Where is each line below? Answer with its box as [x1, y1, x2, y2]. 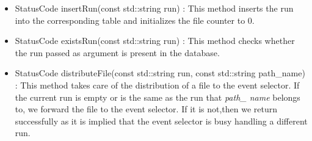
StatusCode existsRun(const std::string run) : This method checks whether [15, 34, 295, 47]
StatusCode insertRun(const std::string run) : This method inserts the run [15, 2, 294, 14]
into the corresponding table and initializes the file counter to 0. [15, 13, 255, 26]
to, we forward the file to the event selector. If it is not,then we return [15, 103, 278, 115]
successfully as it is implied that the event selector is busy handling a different [15, 114, 308, 127]
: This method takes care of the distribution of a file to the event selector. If [15, 78, 300, 91]
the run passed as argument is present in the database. [15, 46, 220, 59]
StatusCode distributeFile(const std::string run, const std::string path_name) [15, 67, 305, 79]
